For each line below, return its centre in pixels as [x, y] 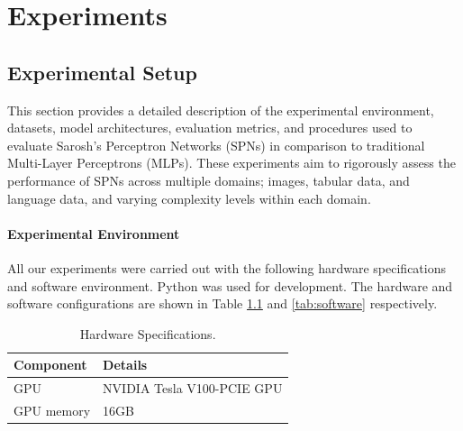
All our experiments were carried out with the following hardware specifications [227, 267]
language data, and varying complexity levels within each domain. [189, 198]
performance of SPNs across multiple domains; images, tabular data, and [209, 180]
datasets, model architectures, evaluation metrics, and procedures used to [210, 128]
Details [125, 365]
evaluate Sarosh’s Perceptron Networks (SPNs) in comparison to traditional [216, 145]
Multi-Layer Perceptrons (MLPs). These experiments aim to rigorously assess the [231, 163]
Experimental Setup [102, 72]
